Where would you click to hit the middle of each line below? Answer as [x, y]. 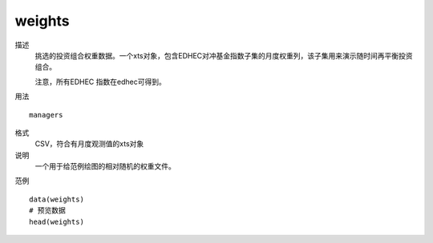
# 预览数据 [47, 211]
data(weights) [57, 199]
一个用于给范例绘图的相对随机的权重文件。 [105, 166]
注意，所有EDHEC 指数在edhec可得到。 [100, 82]
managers [46, 115]
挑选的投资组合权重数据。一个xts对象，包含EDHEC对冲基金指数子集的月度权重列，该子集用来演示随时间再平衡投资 [224, 55]
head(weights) [57, 221]
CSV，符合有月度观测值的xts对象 [89, 144]
